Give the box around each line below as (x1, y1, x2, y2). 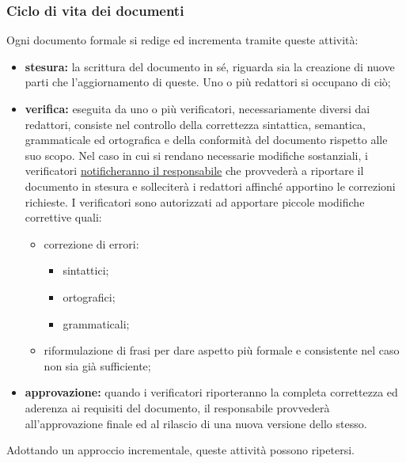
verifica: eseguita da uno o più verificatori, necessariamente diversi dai (25, 101, 370, 116)
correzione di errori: (44, 235, 139, 252)
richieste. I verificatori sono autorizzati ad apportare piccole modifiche (25, 193, 365, 210)
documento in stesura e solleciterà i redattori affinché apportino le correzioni (25, 177, 396, 194)
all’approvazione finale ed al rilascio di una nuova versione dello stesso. (25, 415, 367, 431)
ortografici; (63, 288, 116, 305)
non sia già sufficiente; (44, 357, 151, 374)
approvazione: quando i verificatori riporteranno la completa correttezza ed (25, 384, 398, 400)
